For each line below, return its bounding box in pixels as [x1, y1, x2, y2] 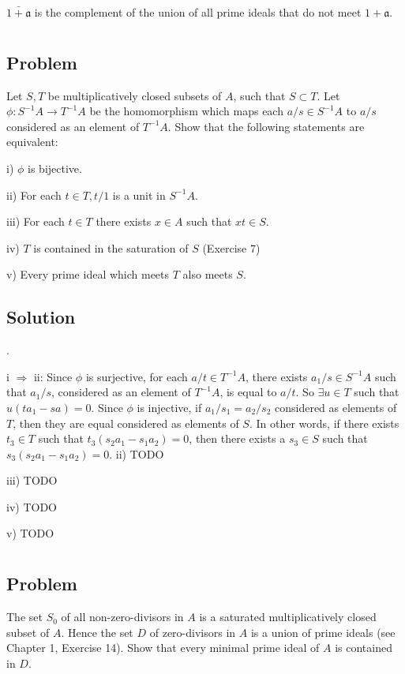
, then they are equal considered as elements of [13, 414, 239, 431]
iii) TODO [6, 472, 58, 489]
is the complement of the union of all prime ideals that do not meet [34, 4, 362, 20]
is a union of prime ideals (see [250, 623, 396, 640]
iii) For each [6, 213, 65, 230]
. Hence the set [61, 623, 133, 640]
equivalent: [6, 133, 58, 150]
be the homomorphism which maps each [89, 103, 283, 119]
